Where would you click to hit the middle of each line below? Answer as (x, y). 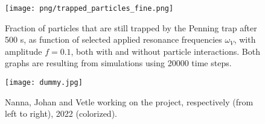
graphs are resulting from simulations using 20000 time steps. (118, 63)
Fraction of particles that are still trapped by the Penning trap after (131, 27)
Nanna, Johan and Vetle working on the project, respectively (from (129, 101)
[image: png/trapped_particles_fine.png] (89, 8)
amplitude (24, 51)
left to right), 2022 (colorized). (61, 113)
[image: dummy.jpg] (44, 83)
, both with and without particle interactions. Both (166, 51)
